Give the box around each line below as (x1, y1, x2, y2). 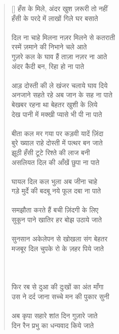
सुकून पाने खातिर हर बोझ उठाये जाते (11, 215, 102, 225)
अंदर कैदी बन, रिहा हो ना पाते (11, 61, 84, 71)
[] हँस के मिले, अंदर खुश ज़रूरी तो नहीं (11, 3, 108, 13)
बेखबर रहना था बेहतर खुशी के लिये (11, 99, 98, 109)
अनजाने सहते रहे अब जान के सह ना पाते (11, 90, 113, 100)
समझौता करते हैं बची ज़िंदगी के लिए (11, 205, 99, 215)
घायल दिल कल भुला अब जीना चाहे (11, 176, 98, 186)
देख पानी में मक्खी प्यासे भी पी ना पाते (11, 109, 102, 119)
